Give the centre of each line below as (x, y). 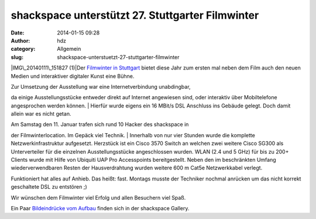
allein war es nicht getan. (41, 114)
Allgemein (69, 49)
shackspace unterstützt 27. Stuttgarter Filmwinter (135, 15)
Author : (20, 40)
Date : (18, 33)
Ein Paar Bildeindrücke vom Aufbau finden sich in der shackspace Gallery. (100, 208)
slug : (17, 57)
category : (23, 49)
